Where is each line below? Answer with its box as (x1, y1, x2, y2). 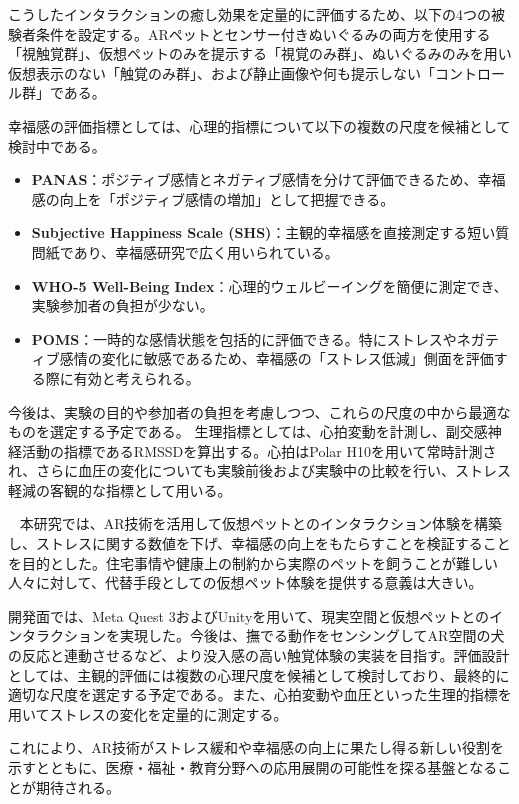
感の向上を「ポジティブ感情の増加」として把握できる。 (31, 188, 395, 209)
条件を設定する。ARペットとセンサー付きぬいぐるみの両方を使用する (35, 23, 491, 44)
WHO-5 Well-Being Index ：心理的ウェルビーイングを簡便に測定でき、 (31, 275, 508, 296)
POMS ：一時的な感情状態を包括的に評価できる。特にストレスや (31, 328, 457, 349)
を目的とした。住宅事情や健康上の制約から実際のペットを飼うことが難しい (8, 552, 498, 573)
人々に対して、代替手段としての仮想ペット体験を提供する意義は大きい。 (8, 572, 483, 593)
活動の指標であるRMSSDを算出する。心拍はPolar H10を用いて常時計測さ (21, 440, 497, 461)
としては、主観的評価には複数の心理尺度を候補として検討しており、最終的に (8, 664, 510, 685)
